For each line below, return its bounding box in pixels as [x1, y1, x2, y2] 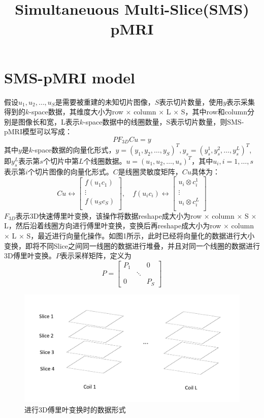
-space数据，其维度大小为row [29, 106, 123, 117]
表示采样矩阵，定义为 [60, 250, 131, 261]
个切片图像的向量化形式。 [27, 166, 113, 176]
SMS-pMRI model [4, 67, 136, 87]
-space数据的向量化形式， [32, 144, 116, 155]
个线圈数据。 [83, 155, 126, 166]
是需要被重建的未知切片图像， [55, 96, 155, 107]
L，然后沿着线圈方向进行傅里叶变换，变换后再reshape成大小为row [4, 220, 221, 231]
